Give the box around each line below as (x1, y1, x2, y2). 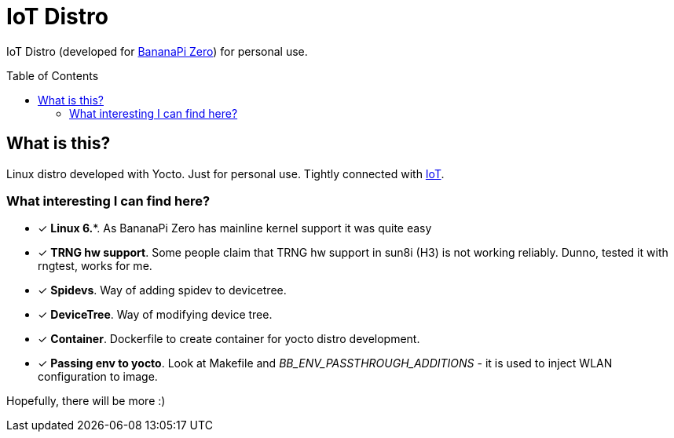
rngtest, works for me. (38, 259, 152, 273)
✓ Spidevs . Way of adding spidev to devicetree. (38, 283, 287, 297)
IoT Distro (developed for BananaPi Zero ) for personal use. (6, 44, 308, 58)
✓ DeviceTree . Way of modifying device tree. (38, 308, 273, 322)
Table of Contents (6, 68, 99, 82)
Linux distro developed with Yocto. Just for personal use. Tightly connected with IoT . (6, 166, 445, 181)
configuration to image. (38, 370, 158, 384)
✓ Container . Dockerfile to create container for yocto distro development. (38, 332, 420, 346)
